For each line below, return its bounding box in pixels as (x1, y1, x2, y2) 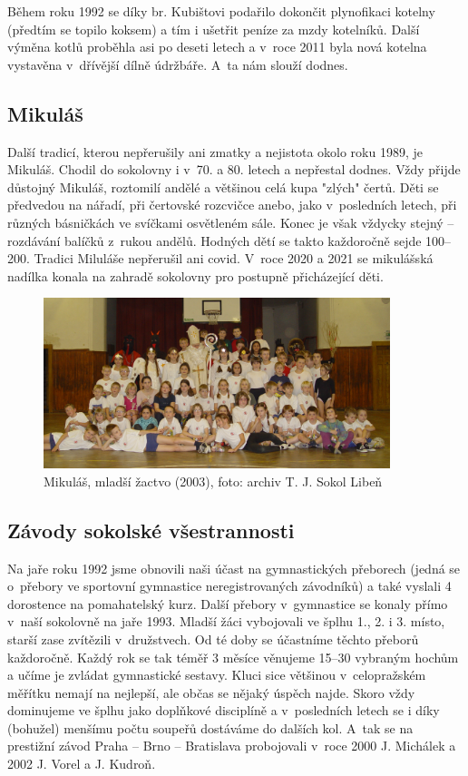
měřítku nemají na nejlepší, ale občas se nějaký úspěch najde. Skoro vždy (7, 683, 415, 702)
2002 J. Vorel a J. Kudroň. (7, 754, 156, 773)
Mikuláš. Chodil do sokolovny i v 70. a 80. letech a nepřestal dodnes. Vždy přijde (7, 160, 461, 179)
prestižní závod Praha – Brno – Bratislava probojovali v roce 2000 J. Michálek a (7, 736, 456, 755)
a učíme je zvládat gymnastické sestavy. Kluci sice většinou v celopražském (7, 665, 426, 684)
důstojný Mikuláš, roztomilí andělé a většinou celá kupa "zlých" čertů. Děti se (7, 177, 439, 196)
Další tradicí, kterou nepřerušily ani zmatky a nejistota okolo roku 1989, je (7, 142, 423, 161)
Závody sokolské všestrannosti (7, 516, 295, 544)
